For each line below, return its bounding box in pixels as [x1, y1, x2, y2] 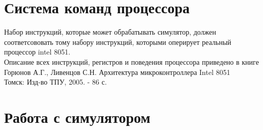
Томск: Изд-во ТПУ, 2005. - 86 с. [4, 76, 107, 87]
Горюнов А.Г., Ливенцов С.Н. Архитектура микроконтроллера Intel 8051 [4, 66, 230, 77]
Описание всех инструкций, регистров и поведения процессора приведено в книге [4, 56, 259, 67]
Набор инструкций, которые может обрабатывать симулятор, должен [4, 27, 216, 37]
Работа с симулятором [4, 106, 151, 127]
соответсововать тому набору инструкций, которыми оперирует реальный [4, 36, 231, 47]
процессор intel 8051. [4, 46, 71, 57]
